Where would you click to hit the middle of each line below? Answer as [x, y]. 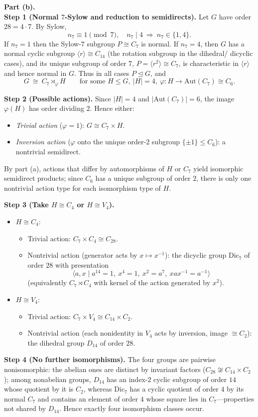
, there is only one [224, 178]
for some [92, 82]
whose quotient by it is [39, 389]
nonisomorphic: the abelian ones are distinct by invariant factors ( [105, 369]
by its [235, 389]
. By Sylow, [49, 26]
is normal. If [160, 43]
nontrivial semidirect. [48, 151]
